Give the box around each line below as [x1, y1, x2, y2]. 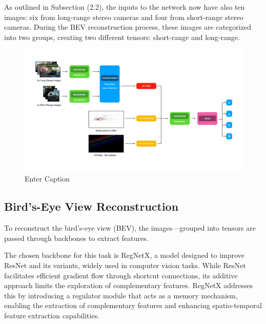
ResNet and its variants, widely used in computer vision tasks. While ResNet [4, 260, 246, 271]
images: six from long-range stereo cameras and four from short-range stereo [4, 11, 243, 22]
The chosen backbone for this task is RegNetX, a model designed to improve [4, 250, 244, 260]
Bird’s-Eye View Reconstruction [4, 198, 179, 214]
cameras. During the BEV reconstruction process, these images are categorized [4, 22, 251, 32]
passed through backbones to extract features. [4, 232, 149, 243]
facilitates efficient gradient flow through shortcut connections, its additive [4, 270, 238, 280]
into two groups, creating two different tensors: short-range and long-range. [4, 31, 240, 42]
